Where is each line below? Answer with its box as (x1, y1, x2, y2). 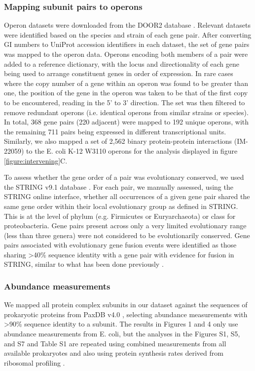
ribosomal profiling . (4, 357, 65, 368)
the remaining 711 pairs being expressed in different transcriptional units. (4, 126, 226, 136)
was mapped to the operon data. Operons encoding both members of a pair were (4, 49, 248, 59)
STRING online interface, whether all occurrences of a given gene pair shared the (4, 191, 250, 202)
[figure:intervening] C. (4, 155, 68, 165)
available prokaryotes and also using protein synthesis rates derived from (4, 348, 223, 358)
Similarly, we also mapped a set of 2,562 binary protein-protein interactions (4, 136, 232, 146)
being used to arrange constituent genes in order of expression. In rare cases (4, 68, 233, 79)
